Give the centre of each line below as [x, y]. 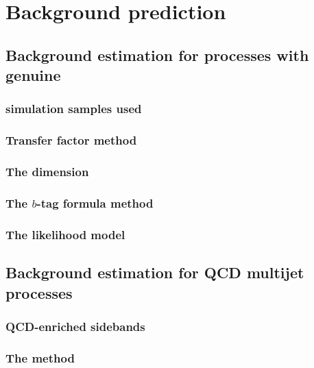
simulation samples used [74, 109]
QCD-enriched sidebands [75, 326]
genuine [33, 75]
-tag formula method [95, 203]
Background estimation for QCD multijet [155, 272]
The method [40, 357]
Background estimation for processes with [157, 54]
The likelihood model [65, 234]
